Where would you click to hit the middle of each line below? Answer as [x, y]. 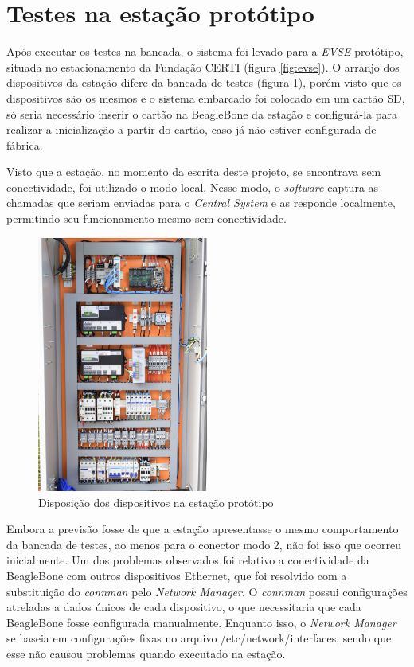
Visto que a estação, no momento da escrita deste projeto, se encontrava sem [194, 172]
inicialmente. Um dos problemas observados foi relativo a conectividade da [188, 560]
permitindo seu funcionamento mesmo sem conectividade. [146, 218]
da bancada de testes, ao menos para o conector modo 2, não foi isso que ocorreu [204, 544]
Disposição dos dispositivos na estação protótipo [156, 502]
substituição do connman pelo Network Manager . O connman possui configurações [207, 591]
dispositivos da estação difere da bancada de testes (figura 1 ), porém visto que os [204, 82]
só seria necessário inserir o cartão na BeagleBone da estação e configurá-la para [202, 113]
